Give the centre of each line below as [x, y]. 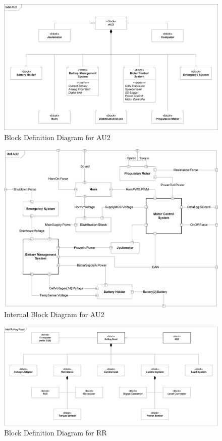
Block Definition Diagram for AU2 [57, 137]
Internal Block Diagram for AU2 [54, 314]
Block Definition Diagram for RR [55, 432]
